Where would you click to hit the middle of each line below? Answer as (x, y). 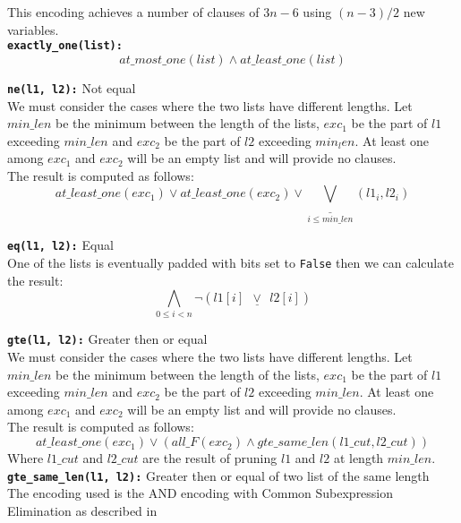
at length (359, 458)
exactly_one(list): (65, 46)
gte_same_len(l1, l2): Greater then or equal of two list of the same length (218, 475)
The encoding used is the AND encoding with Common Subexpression (201, 493)
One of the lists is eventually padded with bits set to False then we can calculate (230, 262)
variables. (33, 29)
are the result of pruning (210, 458)
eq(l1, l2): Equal (61, 245)
